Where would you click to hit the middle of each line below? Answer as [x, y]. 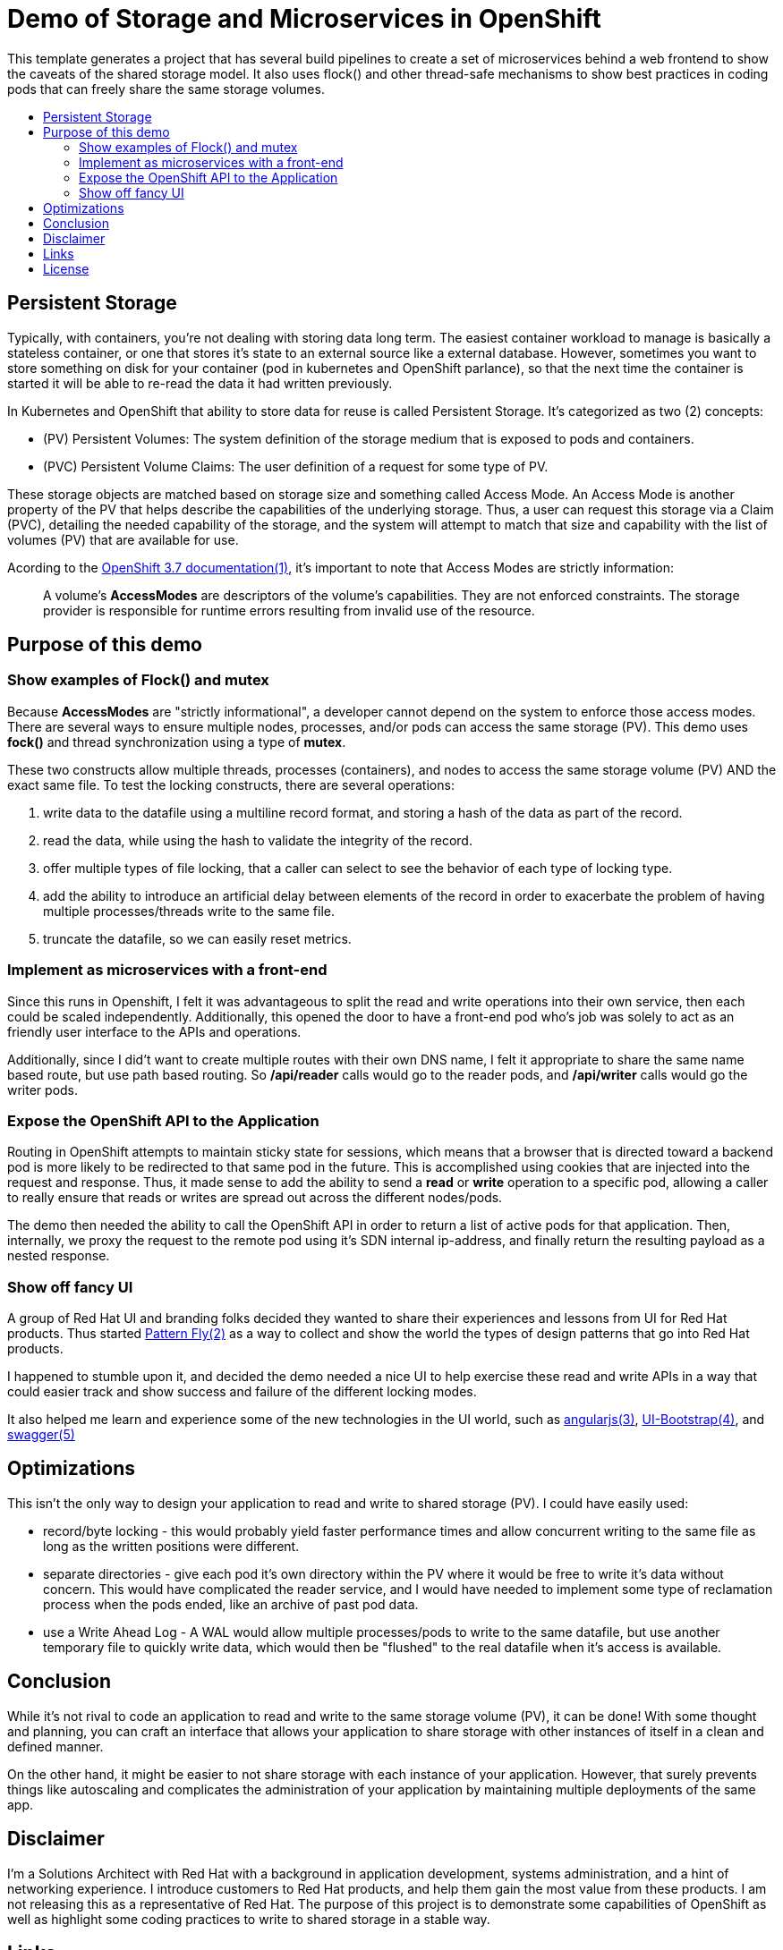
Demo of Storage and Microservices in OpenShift [304, 19]
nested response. [59, 1256]
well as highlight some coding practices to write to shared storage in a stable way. [249, 1919]
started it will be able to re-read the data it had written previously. [200, 383]
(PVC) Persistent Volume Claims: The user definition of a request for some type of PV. [296, 466]
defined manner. [55, 1746]
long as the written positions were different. [171, 1546]
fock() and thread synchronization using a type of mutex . [177, 742]
